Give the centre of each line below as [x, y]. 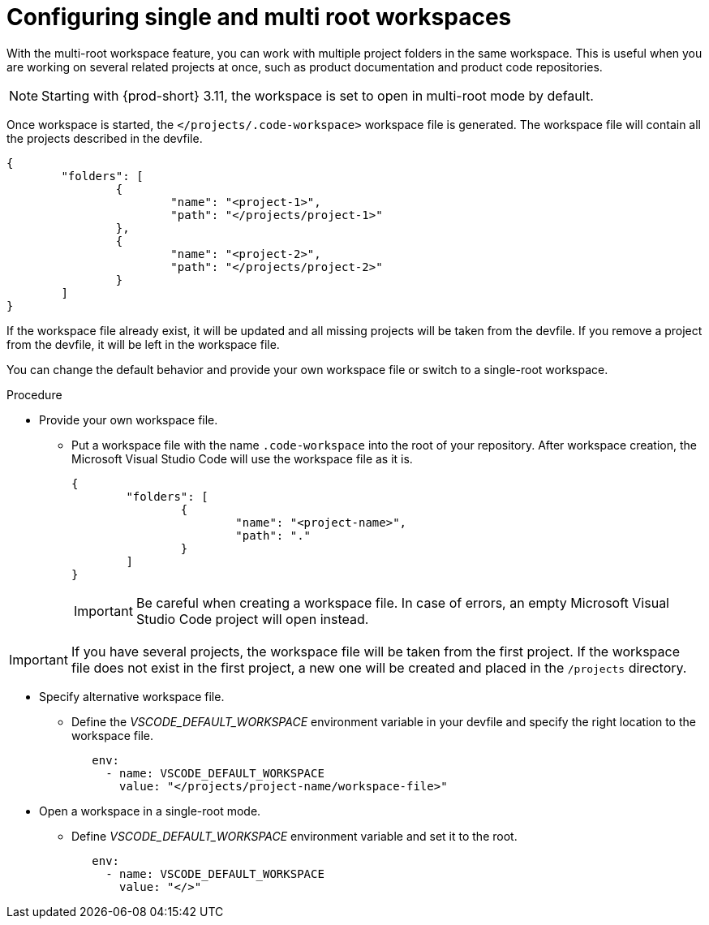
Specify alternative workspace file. [132, 696]
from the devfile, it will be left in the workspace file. [143, 344]
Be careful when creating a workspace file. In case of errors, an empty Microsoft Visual [402, 602]
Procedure [34, 394]
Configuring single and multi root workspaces [259, 17]
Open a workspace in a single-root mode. [150, 811]
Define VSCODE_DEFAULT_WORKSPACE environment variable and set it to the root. [294, 836]
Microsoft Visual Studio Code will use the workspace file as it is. [242, 458]
